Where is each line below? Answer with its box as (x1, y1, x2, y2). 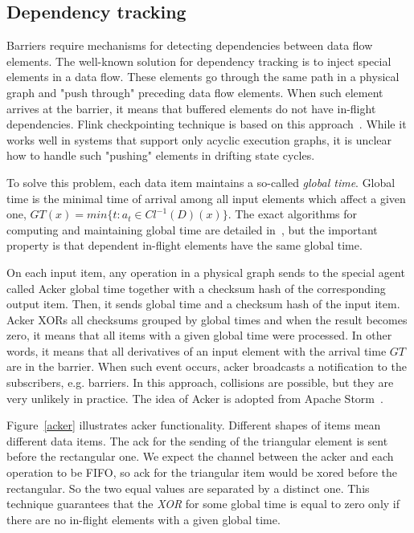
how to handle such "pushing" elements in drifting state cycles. (6, 147, 315, 164)
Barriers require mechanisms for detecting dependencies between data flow (6, 37, 373, 54)
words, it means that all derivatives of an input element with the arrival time (6, 342, 387, 359)
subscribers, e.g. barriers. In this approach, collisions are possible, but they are (6, 374, 394, 391)
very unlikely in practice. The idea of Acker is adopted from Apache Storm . (6, 389, 383, 406)
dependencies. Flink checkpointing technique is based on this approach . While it (6, 116, 407, 132)
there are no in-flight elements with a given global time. (6, 511, 281, 527)
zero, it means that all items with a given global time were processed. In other (6, 327, 392, 344)
